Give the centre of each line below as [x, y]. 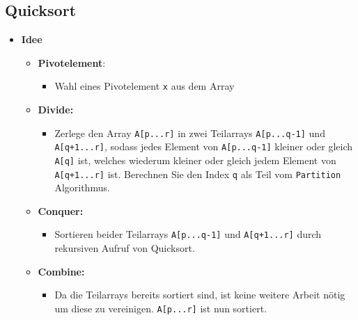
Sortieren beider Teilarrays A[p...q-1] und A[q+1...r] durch [188, 234]
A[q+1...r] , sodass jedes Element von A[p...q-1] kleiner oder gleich [204, 146]
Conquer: [61, 210]
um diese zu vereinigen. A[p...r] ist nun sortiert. [161, 308]
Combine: [61, 271]
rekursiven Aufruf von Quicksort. [125, 248]
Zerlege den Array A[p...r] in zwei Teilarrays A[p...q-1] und [190, 133]
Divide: [56, 110]
